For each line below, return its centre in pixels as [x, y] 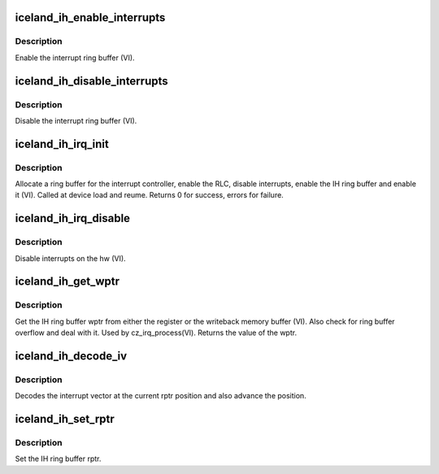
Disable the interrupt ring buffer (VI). [76, 120]
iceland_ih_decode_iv [71, 356]
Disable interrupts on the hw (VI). [70, 258]
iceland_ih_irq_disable [72, 218]
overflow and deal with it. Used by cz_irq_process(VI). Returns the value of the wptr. [156, 333]
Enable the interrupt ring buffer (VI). [75, 58]
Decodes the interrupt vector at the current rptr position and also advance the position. [161, 396]
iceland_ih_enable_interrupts [90, 17]
